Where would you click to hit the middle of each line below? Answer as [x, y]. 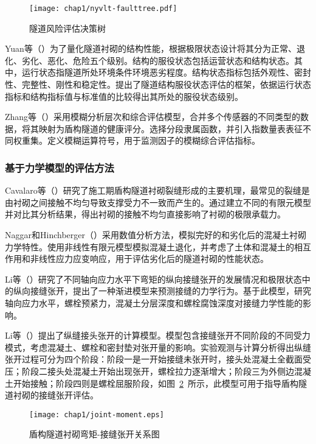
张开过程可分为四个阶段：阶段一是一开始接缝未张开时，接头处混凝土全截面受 [158, 359]
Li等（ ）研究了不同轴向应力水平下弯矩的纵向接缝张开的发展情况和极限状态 [153, 279]
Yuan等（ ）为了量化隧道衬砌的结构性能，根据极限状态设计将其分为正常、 [151, 48]
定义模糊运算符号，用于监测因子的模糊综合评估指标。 [153, 140]
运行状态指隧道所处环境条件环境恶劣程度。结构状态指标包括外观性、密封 [166, 72]
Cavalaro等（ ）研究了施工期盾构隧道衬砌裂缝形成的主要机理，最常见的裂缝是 [157, 190]
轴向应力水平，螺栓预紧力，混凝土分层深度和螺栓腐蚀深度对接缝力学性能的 [154, 302]
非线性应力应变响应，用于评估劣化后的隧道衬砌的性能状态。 [149, 259]
